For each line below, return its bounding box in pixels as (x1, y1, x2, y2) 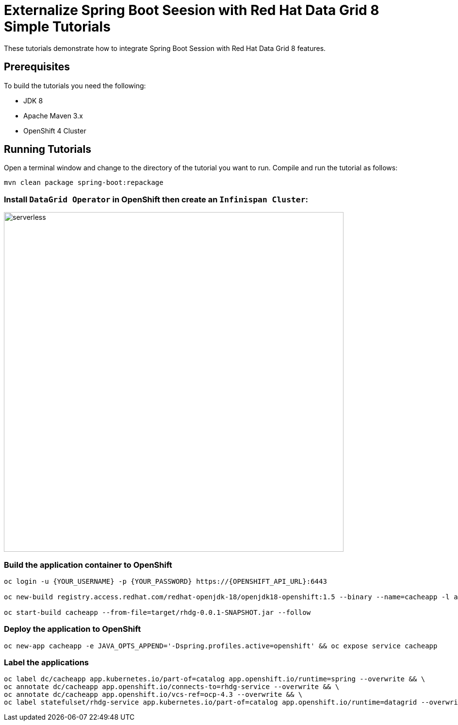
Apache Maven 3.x (23, 111, 83, 120)
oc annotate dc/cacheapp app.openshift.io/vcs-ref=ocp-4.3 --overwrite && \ (4, 691, 303, 699)
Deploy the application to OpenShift (4, 624, 141, 634)
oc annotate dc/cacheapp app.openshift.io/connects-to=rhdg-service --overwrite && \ (4, 683, 340, 691)
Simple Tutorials (4, 18, 111, 35)
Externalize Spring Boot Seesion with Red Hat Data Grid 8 (4, 2, 379, 18)
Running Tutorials (4, 143, 91, 156)
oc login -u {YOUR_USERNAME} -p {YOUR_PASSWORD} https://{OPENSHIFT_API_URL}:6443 (4, 577, 327, 585)
